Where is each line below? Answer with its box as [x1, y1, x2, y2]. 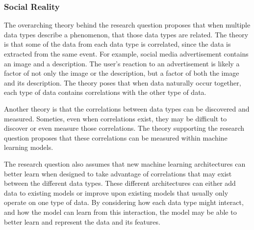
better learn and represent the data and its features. [4, 216, 160, 227]
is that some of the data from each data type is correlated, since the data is [4, 39, 231, 49]
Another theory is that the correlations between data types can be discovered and [4, 103, 250, 114]
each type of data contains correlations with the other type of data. [4, 87, 206, 97]
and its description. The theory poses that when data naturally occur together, [4, 77, 241, 87]
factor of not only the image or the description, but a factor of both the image [4, 68, 239, 78]
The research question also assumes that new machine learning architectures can [4, 158, 246, 169]
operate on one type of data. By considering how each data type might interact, [4, 197, 244, 207]
